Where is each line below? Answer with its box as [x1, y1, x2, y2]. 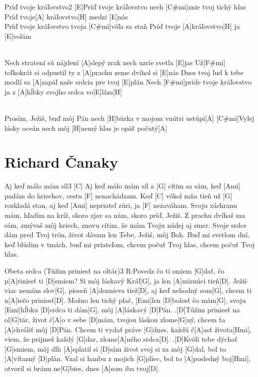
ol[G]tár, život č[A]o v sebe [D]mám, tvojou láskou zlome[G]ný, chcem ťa [4, 314, 225, 324]
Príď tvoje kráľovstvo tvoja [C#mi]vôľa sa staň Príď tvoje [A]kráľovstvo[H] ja [4, 21, 240, 31]
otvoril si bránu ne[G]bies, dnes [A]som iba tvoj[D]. [4, 363, 160, 373]
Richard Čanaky [4, 152, 118, 172]
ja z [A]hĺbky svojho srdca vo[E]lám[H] [4, 86, 122, 96]
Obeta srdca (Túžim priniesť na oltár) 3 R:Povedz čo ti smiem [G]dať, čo [4, 266, 225, 276]
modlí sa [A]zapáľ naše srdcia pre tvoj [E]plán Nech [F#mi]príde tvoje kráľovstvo [4, 77, 252, 87]
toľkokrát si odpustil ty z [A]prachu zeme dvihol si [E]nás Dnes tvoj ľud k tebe [4, 67, 244, 77]
